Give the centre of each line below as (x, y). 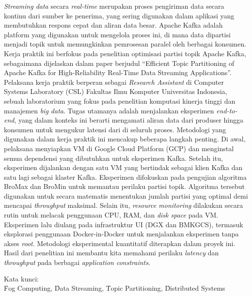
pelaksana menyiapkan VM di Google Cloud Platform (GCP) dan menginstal (119, 148)
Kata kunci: (21, 278)
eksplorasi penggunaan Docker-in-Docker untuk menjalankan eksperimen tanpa (121, 234)
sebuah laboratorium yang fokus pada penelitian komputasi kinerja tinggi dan (120, 101)
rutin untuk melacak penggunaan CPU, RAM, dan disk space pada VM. (111, 215)
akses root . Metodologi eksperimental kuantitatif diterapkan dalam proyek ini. (120, 243)
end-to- (227, 110)
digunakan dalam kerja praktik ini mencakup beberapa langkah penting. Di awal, (125, 139)
